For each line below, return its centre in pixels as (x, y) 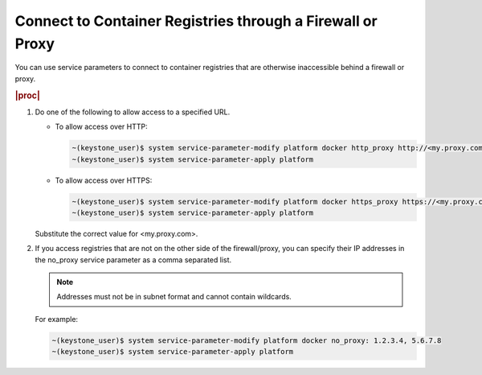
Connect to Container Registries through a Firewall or (196, 21)
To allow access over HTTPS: (104, 180)
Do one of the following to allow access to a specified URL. (133, 112)
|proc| (27, 95)
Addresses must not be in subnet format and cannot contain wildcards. (174, 297)
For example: (57, 319)
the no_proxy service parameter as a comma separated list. (133, 260)
